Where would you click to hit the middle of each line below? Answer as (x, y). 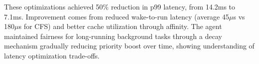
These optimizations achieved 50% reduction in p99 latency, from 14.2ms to (120, 6)
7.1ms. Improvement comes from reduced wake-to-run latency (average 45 (117, 16)
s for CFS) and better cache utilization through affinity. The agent (120, 26)
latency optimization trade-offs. (52, 55)
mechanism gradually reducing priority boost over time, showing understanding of (129, 46)
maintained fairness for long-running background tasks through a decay (113, 36)
